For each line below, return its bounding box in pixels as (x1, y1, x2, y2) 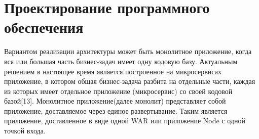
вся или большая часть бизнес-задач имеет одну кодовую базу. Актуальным (4, 56, 238, 66)
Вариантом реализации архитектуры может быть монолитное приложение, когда (4, 46, 252, 57)
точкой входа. (4, 125, 46, 136)
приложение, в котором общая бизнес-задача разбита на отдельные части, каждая (4, 76, 255, 86)
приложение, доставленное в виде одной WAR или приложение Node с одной (4, 115, 245, 126)
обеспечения (4, 17, 84, 37)
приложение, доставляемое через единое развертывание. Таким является (4, 105, 228, 116)
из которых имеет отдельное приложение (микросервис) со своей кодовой (4, 85, 233, 96)
